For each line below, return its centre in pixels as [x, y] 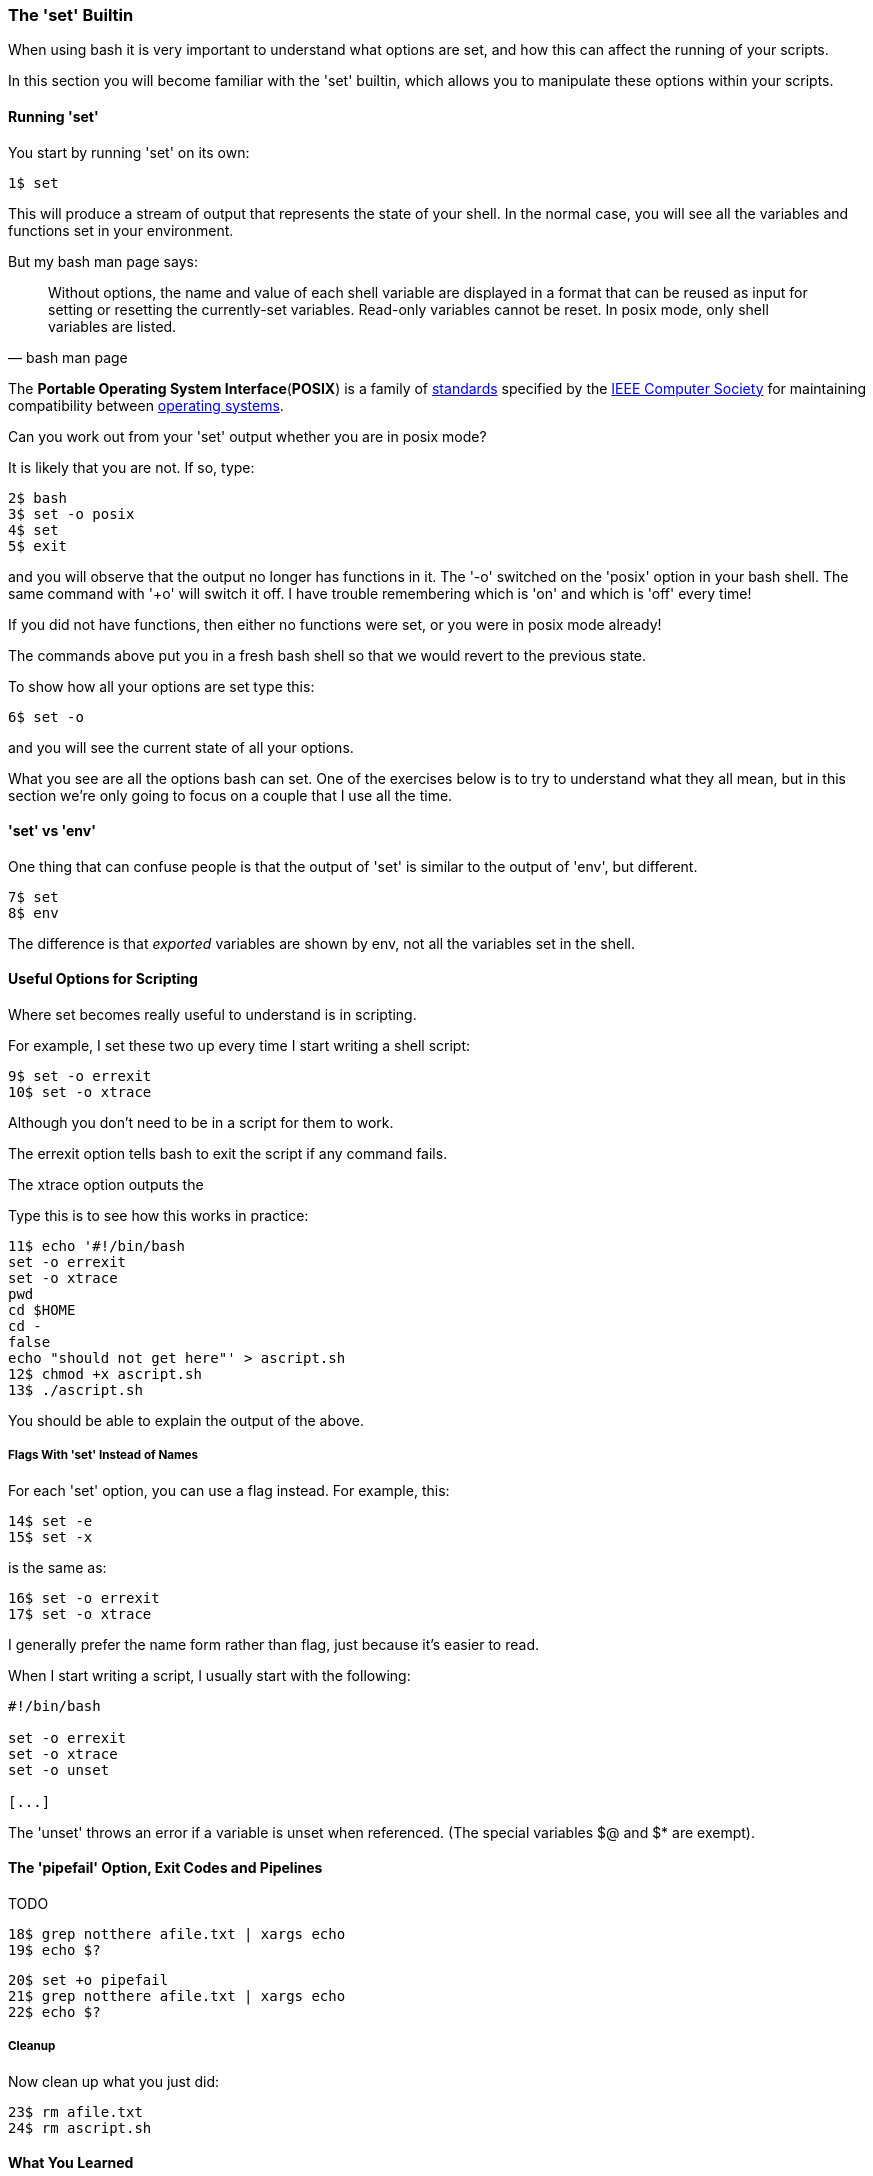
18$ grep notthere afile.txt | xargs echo [177, 1934]
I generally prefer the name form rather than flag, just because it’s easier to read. [274, 1644]
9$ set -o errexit [80, 1076]
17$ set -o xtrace [80, 1613]
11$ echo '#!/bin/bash [97, 1246]
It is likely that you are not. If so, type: [131, 467]
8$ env [33, 912]
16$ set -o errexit [84, 1597]
